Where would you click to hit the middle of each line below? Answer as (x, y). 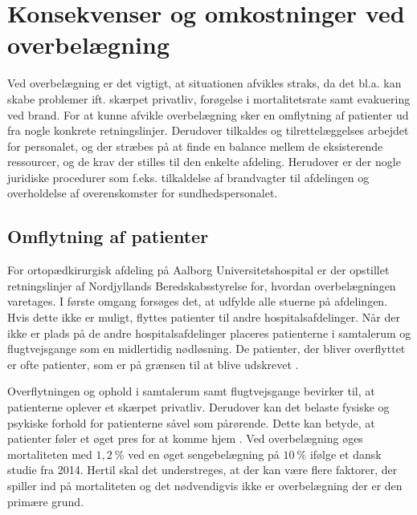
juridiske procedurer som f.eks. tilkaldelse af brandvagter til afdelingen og (188, 177)
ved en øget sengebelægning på (204, 454)
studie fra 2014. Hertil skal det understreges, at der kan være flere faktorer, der (202, 470)
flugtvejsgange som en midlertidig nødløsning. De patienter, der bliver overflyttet (206, 349)
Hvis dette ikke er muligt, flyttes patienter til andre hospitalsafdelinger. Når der (204, 317)
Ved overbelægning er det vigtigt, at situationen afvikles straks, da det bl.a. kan (204, 83)
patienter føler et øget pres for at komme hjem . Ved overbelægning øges (185, 438)
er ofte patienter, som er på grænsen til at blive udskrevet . (153, 364)
